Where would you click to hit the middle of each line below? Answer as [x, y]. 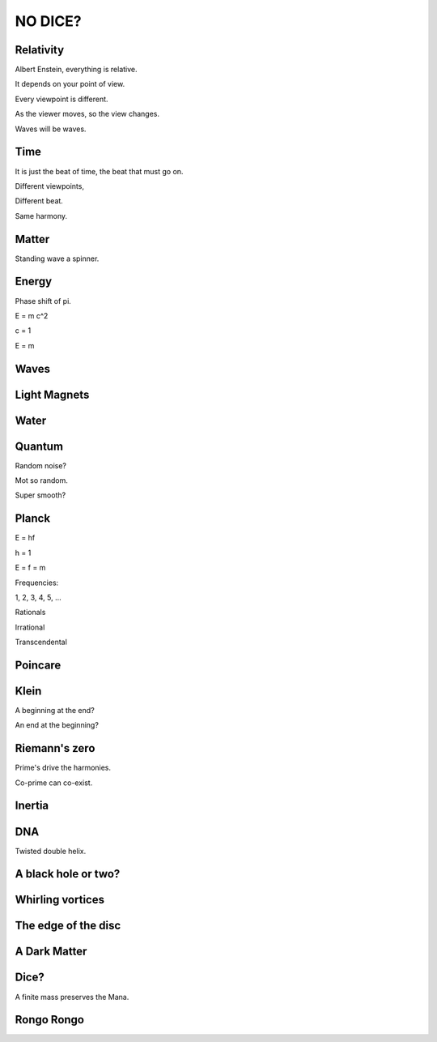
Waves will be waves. [51, 129]
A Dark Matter [51, 952]
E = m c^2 [32, 315]
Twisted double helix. [51, 851]
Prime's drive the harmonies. [63, 768]
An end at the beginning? [57, 725]
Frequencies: [37, 583]
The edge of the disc [68, 926]
